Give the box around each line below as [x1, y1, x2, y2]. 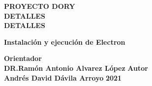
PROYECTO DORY [4, 1, 75, 11]
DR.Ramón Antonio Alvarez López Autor [4, 62, 148, 73]
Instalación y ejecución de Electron [4, 36, 125, 47]
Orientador [4, 53, 42, 63]
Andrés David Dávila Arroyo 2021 [4, 72, 122, 83]
